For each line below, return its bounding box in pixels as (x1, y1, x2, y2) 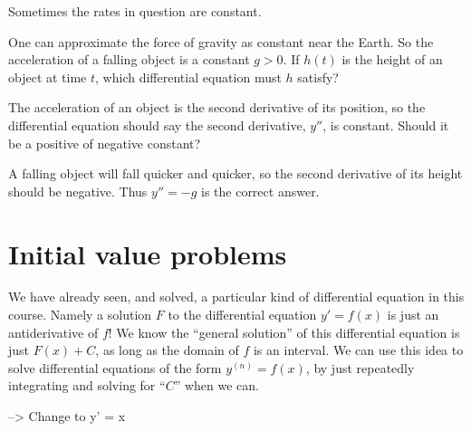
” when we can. (174, 376, 259, 395)
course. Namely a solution (8, 305, 152, 324)
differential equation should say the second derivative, (8, 115, 306, 134)
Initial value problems (8, 235, 287, 272)
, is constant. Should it (322, 115, 449, 134)
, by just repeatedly (305, 358, 415, 377)
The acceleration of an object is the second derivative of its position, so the (8, 98, 426, 117)
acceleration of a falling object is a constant (8, 50, 250, 69)
